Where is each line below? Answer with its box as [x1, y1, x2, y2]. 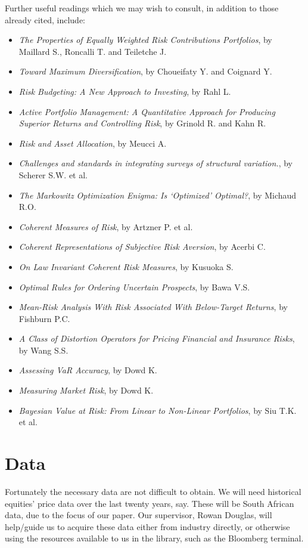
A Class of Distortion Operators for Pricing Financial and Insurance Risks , [18, 332, 295, 345]
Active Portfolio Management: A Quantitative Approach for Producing [18, 105, 275, 117]
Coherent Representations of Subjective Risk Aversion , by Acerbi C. [18, 240, 266, 253]
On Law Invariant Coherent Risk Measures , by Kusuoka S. [18, 260, 234, 273]
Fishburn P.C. [18, 312, 70, 324]
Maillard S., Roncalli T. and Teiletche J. [18, 45, 167, 57]
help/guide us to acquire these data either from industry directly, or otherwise [5, 520, 290, 532]
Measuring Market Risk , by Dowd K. [18, 384, 154, 397]
